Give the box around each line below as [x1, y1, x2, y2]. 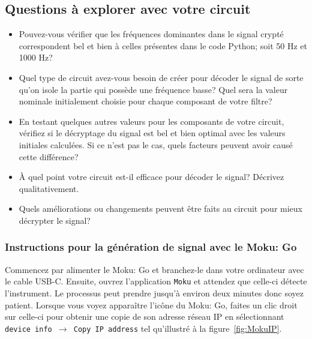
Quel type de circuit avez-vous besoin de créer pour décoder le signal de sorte [19, 71, 304, 83]
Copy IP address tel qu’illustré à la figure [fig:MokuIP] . [73, 322, 282, 334]
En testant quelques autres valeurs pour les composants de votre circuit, [19, 115, 284, 127]
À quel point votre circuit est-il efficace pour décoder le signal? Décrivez [19, 170, 284, 183]
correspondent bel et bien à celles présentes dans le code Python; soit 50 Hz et [19, 39, 308, 52]
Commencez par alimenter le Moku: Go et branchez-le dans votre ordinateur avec [5, 263, 304, 275]
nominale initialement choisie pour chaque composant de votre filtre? [19, 95, 272, 107]
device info [5, 325, 52, 334]
